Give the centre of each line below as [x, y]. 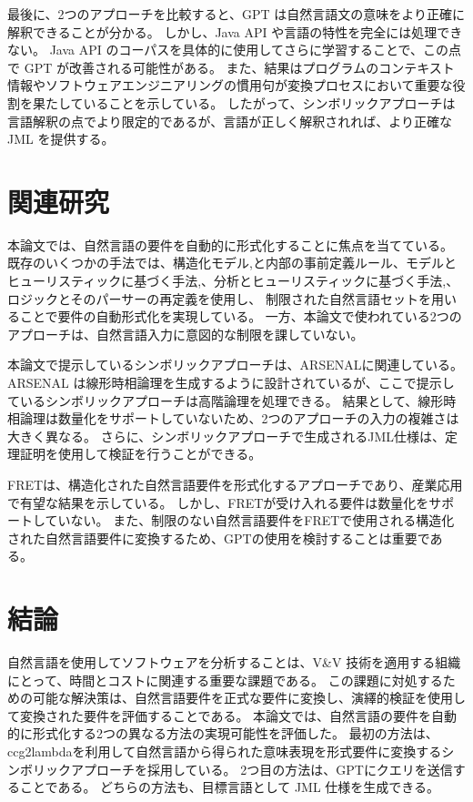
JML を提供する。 [61, 139]
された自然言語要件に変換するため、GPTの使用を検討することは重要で [219, 538]
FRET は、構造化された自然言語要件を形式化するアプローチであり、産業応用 [235, 484]
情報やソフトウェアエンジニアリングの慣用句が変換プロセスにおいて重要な [230, 85]
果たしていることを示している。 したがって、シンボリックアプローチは [244, 102]
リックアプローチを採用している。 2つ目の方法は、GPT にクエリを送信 [242, 769]
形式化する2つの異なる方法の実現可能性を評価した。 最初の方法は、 [235, 733]
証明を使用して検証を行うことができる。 [141, 454]
